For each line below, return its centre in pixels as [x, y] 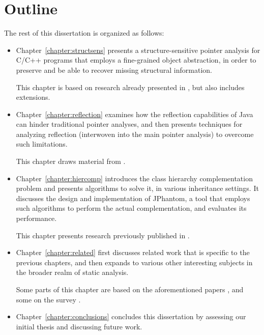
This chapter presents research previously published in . [103, 235]
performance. [36, 218]
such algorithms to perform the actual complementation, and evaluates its [131, 208]
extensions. [33, 97]
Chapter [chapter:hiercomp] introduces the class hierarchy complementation [134, 178]
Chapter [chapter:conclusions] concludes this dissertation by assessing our [131, 316]
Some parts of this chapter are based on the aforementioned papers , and [130, 289]
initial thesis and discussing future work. [79, 326]
